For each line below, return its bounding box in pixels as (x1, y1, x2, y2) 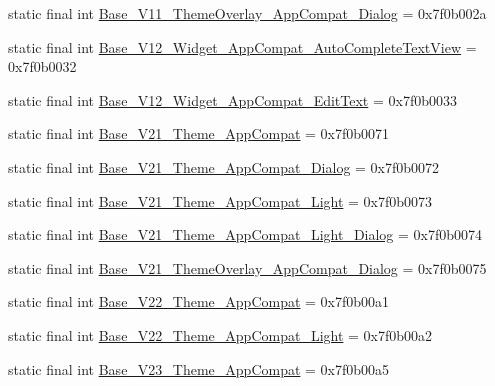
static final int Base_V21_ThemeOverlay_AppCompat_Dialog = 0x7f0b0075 (8, 257, 487, 278)
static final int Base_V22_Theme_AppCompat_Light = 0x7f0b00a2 (8, 324, 433, 345)
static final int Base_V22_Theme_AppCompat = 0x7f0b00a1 (8, 291, 390, 312)
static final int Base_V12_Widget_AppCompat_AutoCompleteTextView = (8, 36, 477, 57)
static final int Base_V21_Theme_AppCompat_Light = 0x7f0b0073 (8, 190, 433, 211)
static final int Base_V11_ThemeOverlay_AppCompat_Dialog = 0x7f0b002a (8, 3, 487, 23)
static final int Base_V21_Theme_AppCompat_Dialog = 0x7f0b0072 (8, 156, 440, 177)
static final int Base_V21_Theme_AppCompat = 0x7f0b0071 (8, 123, 390, 144)
